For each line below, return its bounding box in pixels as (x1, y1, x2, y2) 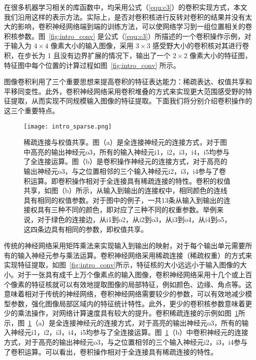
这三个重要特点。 (4, 105, 59, 115)
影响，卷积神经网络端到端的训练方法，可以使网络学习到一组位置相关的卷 (17, 21, 252, 32)
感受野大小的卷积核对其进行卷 (152, 40, 249, 51)
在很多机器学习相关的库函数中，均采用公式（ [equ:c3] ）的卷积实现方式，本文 (4, 2, 248, 12)
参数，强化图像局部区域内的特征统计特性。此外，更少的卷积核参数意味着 (10, 298, 245, 308)
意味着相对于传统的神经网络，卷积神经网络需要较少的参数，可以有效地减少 (4, 289, 245, 299)
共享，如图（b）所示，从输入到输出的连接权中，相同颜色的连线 (24, 185, 227, 196)
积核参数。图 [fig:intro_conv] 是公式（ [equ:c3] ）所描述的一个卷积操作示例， (4, 31, 245, 41)
